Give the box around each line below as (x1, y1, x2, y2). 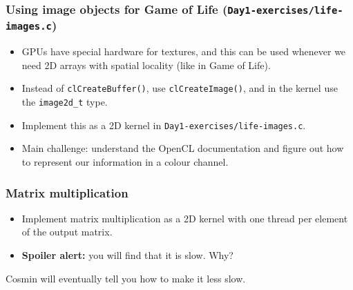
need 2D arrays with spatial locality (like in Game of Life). (21, 57, 271, 72)
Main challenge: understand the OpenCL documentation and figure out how (21, 141, 344, 155)
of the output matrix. (21, 224, 113, 239)
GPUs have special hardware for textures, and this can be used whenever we (21, 44, 346, 59)
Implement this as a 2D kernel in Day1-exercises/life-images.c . (21, 117, 306, 132)
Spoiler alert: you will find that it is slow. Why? (21, 248, 233, 262)
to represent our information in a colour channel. (21, 155, 229, 169)
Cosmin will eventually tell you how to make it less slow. (6, 271, 246, 285)
